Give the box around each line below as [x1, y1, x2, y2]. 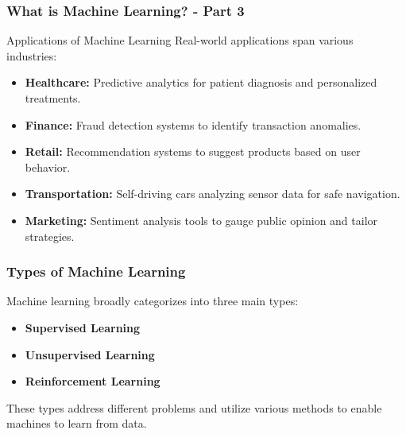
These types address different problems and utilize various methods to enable [6, 399, 382, 416]
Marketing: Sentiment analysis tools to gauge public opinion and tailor [25, 211, 378, 228]
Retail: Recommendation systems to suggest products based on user [25, 143, 361, 160]
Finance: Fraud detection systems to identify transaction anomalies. [25, 116, 362, 133]
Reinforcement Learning [25, 373, 160, 389]
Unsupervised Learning [25, 346, 155, 362]
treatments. [25, 90, 81, 106]
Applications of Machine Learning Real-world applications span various [6, 32, 354, 48]
